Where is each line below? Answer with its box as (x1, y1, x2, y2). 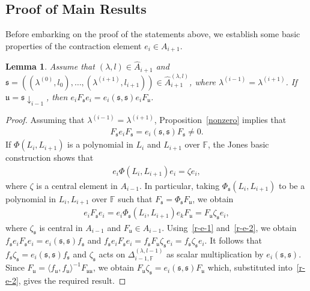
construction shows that (5, 151, 94, 164)
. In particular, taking (139, 179, 220, 192)
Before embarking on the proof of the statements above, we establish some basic (5, 28, 300, 40)
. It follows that (204, 234, 262, 247)
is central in (39, 221, 83, 233)
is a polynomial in (67, 138, 133, 151)
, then (46, 90, 68, 103)
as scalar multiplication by (166, 247, 264, 260)
